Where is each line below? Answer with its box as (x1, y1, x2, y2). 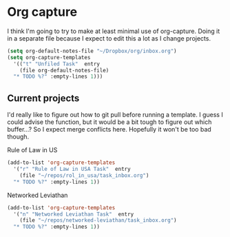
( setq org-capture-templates (7, 54, 91, 61)
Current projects (7, 92, 80, 104)
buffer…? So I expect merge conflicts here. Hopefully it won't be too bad (7, 125, 211, 134)
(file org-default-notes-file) (19, 67, 109, 74)
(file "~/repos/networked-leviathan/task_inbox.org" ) (19, 217, 177, 224)
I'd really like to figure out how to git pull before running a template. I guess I (7, 111, 224, 119)
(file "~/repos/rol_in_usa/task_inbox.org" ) (19, 172, 149, 179)
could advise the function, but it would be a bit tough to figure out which (7, 118, 212, 126)
